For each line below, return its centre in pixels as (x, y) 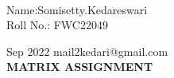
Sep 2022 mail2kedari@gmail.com (87, 51)
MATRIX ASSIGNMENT (80, 67)
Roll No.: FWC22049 (57, 25)
